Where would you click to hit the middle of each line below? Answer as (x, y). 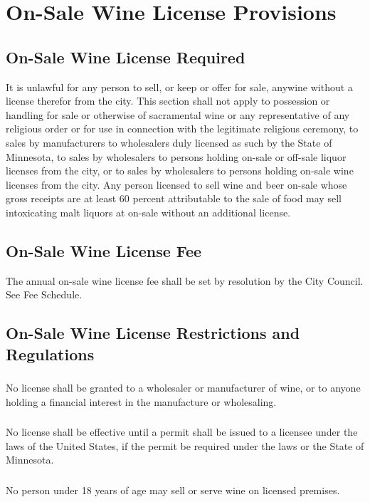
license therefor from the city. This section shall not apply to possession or (168, 101)
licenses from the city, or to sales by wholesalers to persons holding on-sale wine (180, 171)
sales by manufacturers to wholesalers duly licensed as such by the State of (169, 142)
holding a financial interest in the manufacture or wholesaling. (141, 401)
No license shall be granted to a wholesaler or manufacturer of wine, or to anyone (183, 387)
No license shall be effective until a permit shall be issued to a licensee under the (182, 432)
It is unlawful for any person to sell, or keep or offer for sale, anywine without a (179, 87)
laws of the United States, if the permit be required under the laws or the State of (185, 445)
